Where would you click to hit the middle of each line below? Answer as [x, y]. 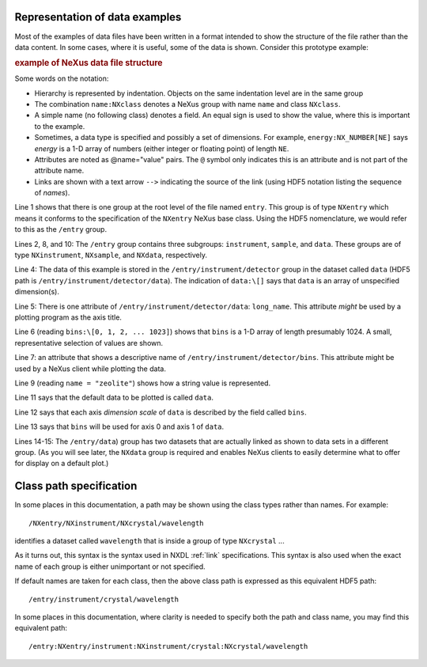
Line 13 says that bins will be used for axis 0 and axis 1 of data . [119, 426]
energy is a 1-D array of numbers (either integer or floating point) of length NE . [162, 148]
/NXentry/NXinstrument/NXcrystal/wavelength [117, 523]
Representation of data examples [98, 17]
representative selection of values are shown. [89, 343]
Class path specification [76, 486]
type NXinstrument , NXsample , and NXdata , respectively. [111, 255]
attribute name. [59, 171]
